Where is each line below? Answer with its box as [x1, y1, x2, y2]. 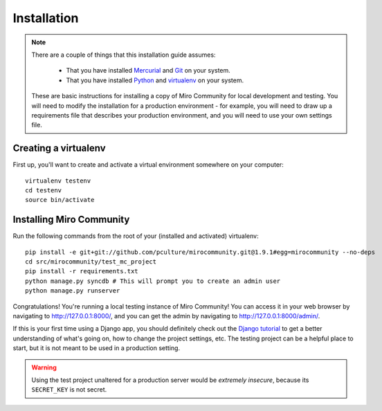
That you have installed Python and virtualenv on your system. [66, 76, 244, 84]
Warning [31, 363, 57, 372]
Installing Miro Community [12, 214, 130, 226]
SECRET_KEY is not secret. [31, 385, 107, 394]
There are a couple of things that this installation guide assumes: [31, 51, 216, 59]
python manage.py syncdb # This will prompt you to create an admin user [25, 277, 281, 285]
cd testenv [25, 186, 62, 194]
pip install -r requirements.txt [25, 267, 138, 275]
